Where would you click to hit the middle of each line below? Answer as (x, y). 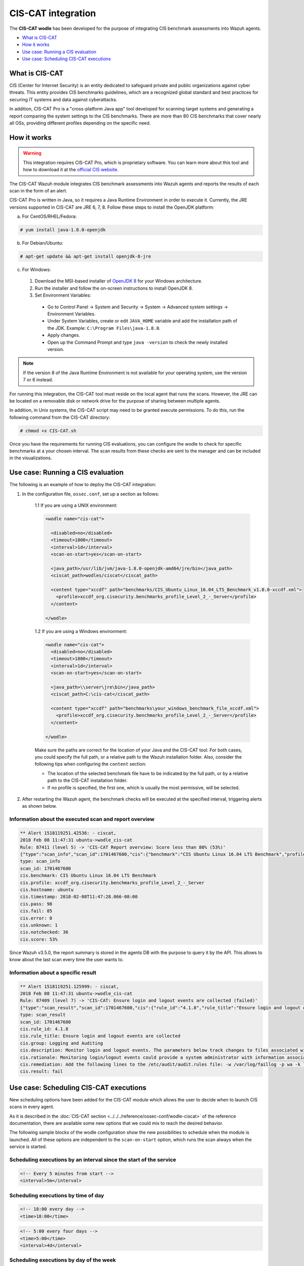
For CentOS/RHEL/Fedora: (49, 216)
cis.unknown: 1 (39, 925)
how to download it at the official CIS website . (71, 170)
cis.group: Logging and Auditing (62, 1043)
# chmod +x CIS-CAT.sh (48, 431)
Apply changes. (64, 335)
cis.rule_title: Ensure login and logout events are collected (100, 1036)
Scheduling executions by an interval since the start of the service (93, 1160)
